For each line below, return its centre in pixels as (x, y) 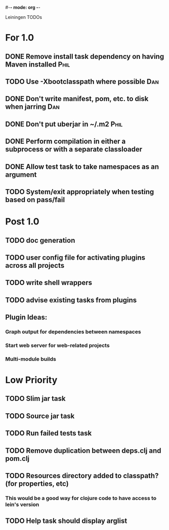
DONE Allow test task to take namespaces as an (82, 166)
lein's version (22, 504)
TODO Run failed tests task (49, 433)
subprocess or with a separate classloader (74, 149)
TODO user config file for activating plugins (75, 257)
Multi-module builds (31, 359)
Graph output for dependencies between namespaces (73, 331)
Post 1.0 (22, 222)
